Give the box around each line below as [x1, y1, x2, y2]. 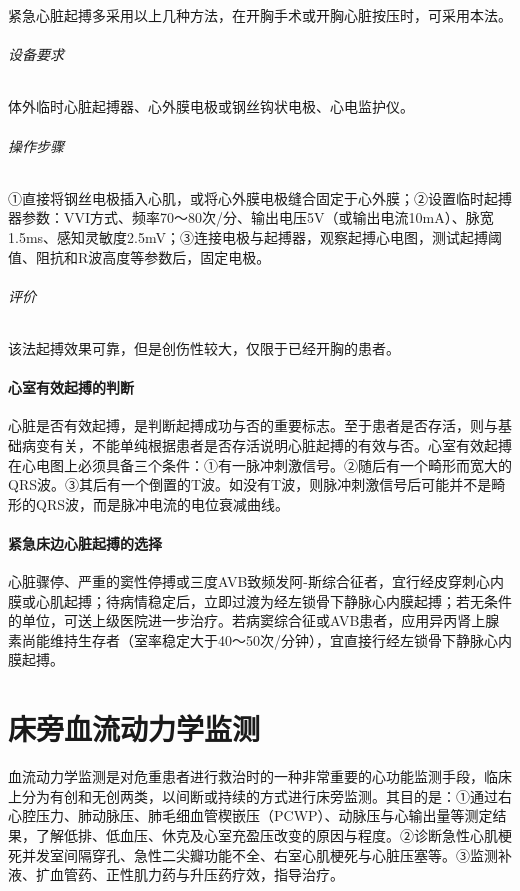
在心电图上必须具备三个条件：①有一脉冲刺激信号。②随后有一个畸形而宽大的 [8, 454, 512, 475]
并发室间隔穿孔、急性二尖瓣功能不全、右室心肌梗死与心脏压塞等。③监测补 [21, 844, 512, 865]
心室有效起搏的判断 [8, 377, 134, 398]
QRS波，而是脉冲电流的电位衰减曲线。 [35, 493, 289, 514]
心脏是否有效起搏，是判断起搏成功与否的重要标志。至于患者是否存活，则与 [8, 415, 498, 436]
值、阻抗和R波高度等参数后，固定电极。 [8, 246, 271, 267]
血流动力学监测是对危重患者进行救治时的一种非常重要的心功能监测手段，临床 [8, 766, 512, 787]
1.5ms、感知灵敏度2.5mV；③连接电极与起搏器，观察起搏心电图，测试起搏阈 [8, 226, 502, 247]
